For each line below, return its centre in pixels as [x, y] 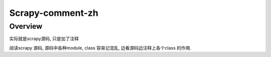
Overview [26, 26]
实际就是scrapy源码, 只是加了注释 [44, 39]
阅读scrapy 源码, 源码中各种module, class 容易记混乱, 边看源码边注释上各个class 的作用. [100, 48]
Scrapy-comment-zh [54, 13]
